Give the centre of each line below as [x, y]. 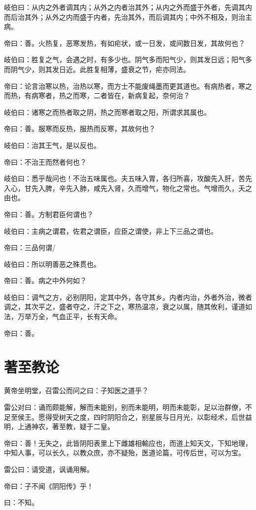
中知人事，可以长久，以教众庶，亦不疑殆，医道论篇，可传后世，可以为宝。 [125, 453]
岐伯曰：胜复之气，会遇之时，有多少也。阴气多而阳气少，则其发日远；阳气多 [128, 59]
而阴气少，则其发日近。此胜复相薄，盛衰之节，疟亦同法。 [97, 69]
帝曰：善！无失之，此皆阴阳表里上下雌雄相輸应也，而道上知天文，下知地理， [128, 443]
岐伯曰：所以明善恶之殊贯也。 [52, 264]
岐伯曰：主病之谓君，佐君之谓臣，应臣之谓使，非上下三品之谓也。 [111, 231]
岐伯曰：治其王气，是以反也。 [52, 145]
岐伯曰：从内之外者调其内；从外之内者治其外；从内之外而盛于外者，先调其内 [128, 7]
